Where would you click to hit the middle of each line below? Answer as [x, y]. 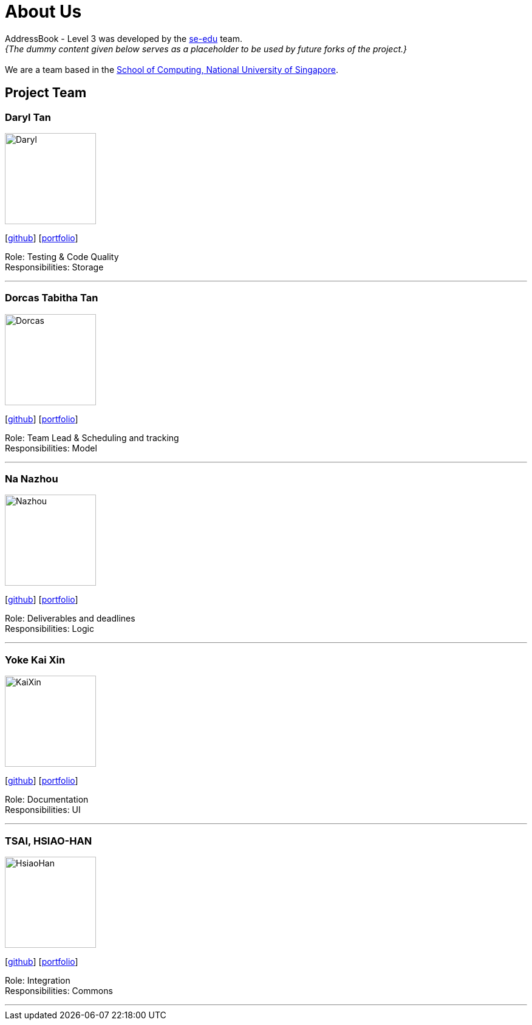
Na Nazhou [32, 479]
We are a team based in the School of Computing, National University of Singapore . [172, 69]
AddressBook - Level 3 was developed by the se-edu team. [124, 38]
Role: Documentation [47, 800]
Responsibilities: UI [43, 810]
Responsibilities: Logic [49, 629]
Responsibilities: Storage [54, 267]
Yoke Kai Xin [35, 660]
